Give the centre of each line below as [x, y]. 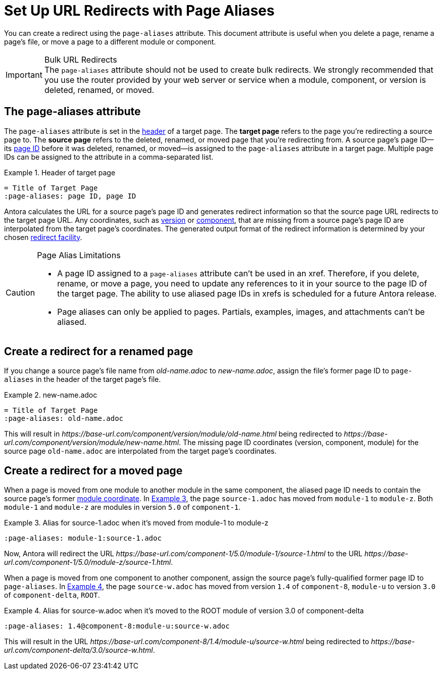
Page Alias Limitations [79, 255]
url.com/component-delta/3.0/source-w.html [79, 650]
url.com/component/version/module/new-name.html [92, 443]
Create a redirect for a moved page [93, 470]
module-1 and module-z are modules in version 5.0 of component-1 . [122, 507]
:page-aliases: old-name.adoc [64, 419]
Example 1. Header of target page [60, 172]
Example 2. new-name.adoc [51, 395]
